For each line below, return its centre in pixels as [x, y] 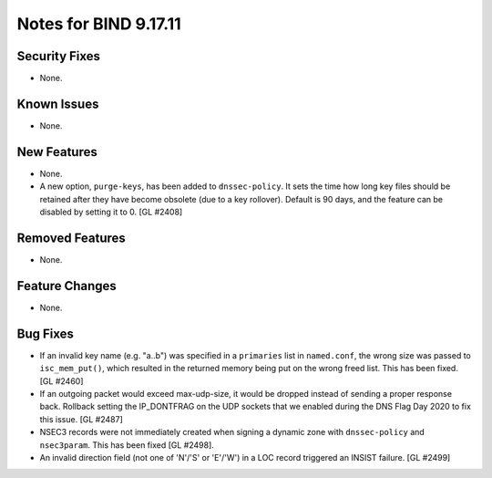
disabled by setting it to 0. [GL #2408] [111, 212]
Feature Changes [67, 286]
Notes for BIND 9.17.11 [99, 24]
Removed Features [72, 238]
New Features [57, 152]
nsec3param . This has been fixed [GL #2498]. [127, 445]
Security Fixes [58, 56]
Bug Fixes [46, 333]
